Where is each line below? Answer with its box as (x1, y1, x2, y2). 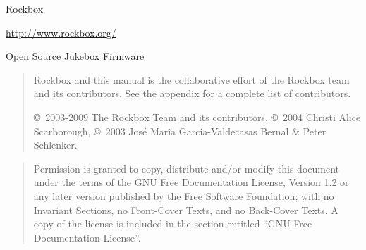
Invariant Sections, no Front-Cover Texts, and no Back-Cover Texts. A (33, 202, 338, 217)
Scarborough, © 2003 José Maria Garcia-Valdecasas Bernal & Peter (33, 123, 327, 138)
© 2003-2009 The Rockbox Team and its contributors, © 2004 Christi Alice (33, 109, 361, 124)
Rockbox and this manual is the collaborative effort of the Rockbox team (33, 72, 350, 87)
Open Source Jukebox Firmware (6, 49, 145, 63)
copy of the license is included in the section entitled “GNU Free (33, 216, 312, 231)
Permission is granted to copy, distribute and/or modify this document (33, 161, 340, 175)
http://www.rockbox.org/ (6, 25, 116, 39)
